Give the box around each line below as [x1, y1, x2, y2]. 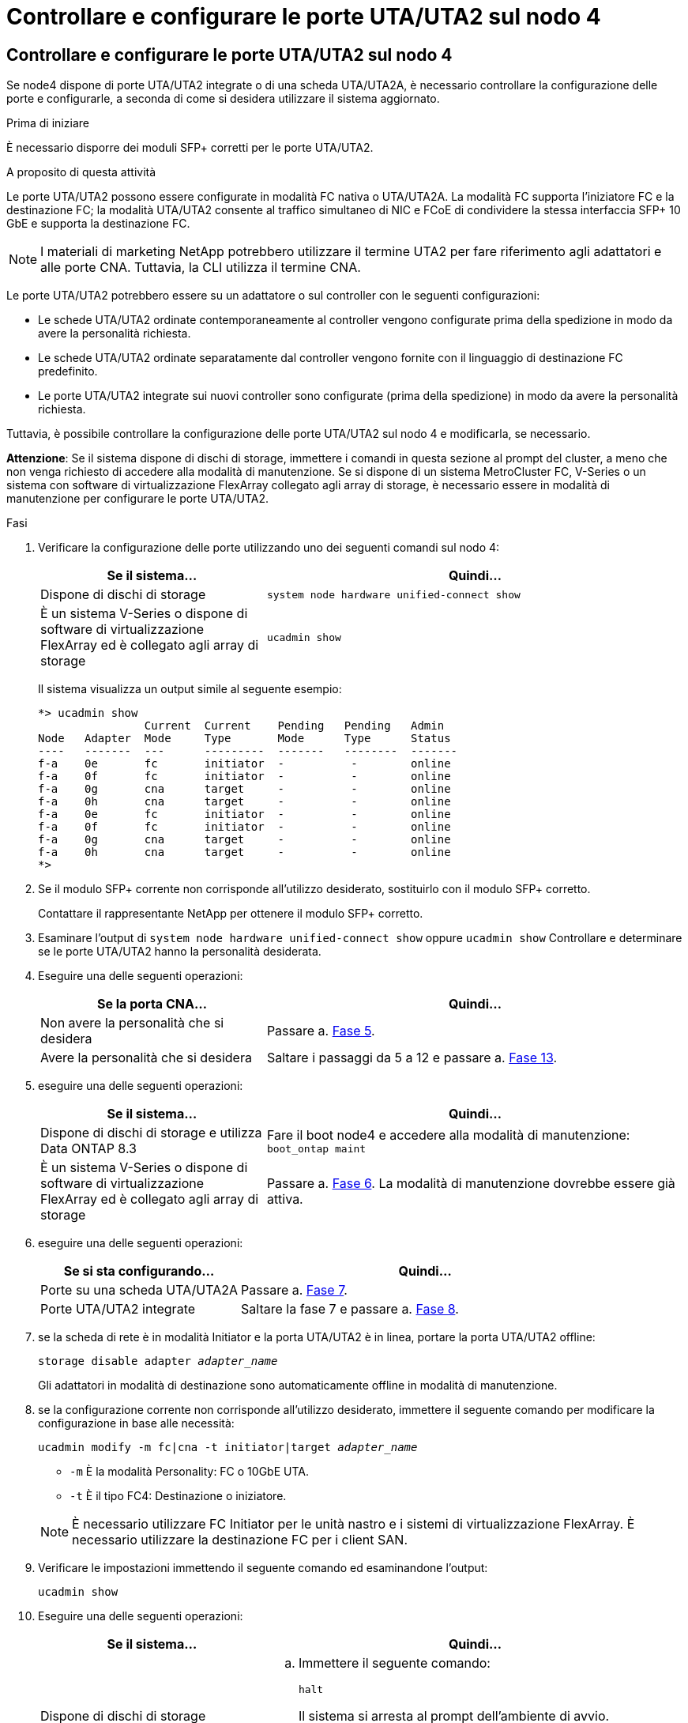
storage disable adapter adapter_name [38, 1355, 278, 1368]
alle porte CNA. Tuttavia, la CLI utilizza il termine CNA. [40, 259, 361, 276]
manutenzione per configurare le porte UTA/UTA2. [6, 492, 269, 506]
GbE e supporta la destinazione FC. [6, 217, 190, 231]
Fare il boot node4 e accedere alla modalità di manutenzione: [266, 1126, 630, 1143]
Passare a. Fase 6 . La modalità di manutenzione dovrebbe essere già [266, 1175, 675, 1192]
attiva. [266, 1191, 303, 1208]
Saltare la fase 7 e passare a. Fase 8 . [241, 1301, 459, 1318]
